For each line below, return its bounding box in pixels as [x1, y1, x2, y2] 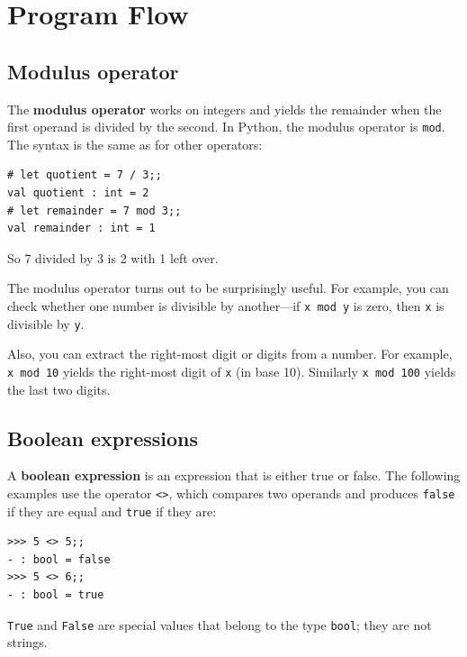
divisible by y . [7, 314, 85, 333]
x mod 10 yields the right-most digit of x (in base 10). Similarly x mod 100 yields [7, 361, 456, 380]
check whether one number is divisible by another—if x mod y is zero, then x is [7, 296, 445, 315]
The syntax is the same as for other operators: [7, 134, 263, 153]
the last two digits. [7, 379, 111, 398]
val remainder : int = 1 [7, 222, 156, 235]
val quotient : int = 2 [7, 187, 149, 200]
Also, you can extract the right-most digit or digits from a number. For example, [7, 344, 453, 363]
